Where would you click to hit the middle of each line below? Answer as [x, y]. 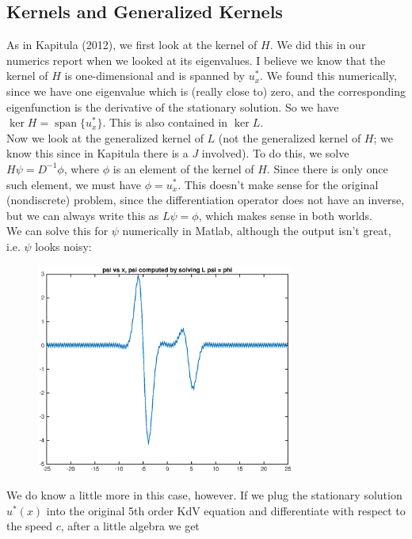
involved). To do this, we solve [275, 153]
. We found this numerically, [328, 76]
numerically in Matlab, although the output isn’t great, [257, 231]
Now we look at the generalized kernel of [105, 137]
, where [82, 168]
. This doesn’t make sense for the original [278, 184]
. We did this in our [318, 45]
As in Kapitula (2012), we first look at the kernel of [132, 45]
